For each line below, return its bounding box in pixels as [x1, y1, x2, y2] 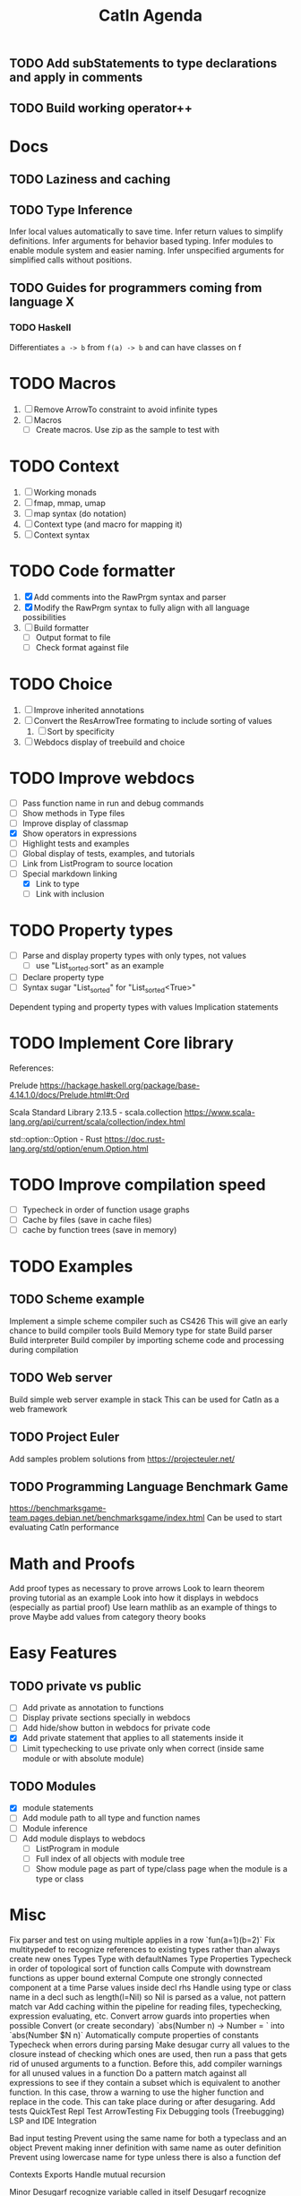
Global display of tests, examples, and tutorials [21, 848, 195, 858]
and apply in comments [9, 70, 143, 85]
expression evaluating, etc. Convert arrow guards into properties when [9, 2011, 271, 2021]
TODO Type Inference [9, 202, 133, 218]
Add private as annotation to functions [21, 1702, 164, 1713]
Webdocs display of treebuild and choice [33, 736, 185, 747]
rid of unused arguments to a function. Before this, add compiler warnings [9, 2058, 283, 2069]
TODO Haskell [9, 322, 72, 334]
